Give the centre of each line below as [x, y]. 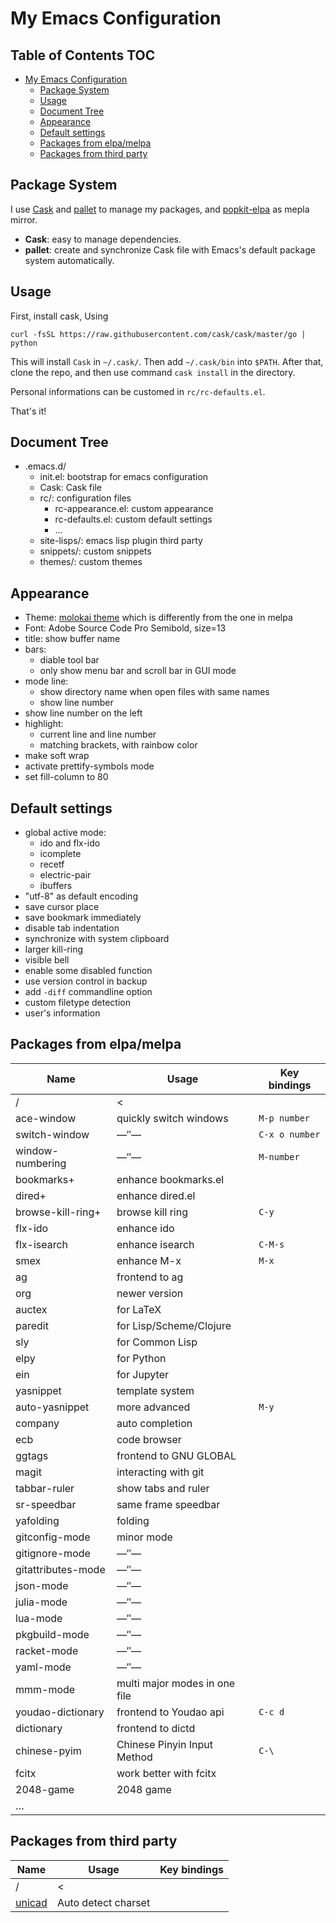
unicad [31, 1902]
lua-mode [39, 1618]
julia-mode [41, 1602]
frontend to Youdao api [170, 1712]
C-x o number [289, 1134]
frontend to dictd [156, 1728]
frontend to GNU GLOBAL [176, 1455]
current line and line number [98, 734]
